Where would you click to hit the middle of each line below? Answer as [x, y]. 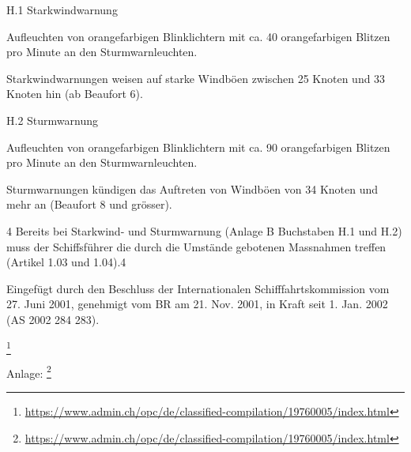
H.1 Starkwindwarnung [62, 9]
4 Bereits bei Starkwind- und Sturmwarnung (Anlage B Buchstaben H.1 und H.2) [204, 230]
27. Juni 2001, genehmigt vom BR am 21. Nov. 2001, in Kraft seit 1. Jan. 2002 [197, 304]
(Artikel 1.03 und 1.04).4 [66, 262]
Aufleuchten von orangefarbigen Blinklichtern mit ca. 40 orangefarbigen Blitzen [198, 36]
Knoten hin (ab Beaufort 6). [75, 94]
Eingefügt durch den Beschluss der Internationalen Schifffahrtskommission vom [198, 288]
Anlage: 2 [29, 371]
